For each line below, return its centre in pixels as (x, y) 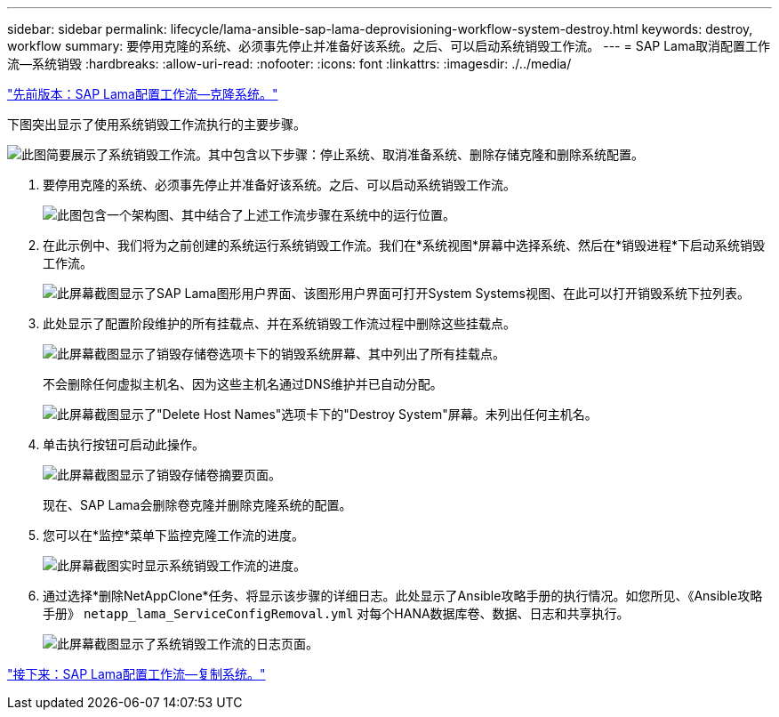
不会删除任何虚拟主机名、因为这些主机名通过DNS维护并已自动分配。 (243, 384)
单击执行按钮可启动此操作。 (124, 444)
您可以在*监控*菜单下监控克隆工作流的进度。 (174, 535)
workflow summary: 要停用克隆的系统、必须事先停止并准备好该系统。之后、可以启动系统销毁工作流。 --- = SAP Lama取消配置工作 (389, 46)
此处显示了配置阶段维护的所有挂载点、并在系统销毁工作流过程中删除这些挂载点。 (279, 323)
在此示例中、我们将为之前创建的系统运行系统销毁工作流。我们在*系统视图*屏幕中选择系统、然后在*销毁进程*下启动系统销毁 (404, 245)
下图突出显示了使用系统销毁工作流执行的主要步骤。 (157, 124)
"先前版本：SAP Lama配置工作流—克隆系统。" (143, 94)
